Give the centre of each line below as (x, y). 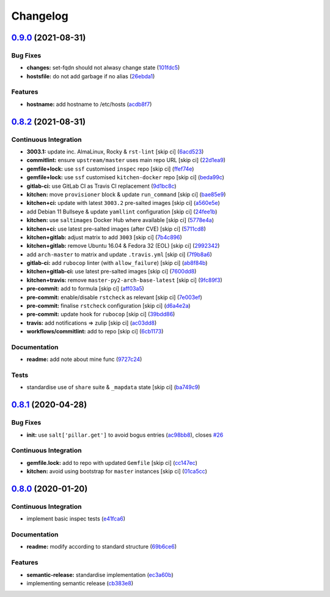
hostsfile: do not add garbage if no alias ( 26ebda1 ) (91, 76)
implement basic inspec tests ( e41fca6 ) (76, 519)
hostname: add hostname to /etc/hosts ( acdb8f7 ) (89, 104)
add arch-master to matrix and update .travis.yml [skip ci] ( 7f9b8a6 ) (119, 254)
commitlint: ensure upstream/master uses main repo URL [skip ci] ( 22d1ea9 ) (126, 160)
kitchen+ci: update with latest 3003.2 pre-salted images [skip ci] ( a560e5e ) (123, 203)
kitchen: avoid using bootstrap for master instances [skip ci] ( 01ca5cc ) (117, 472)
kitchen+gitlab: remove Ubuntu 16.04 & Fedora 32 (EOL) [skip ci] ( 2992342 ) (123, 246)
